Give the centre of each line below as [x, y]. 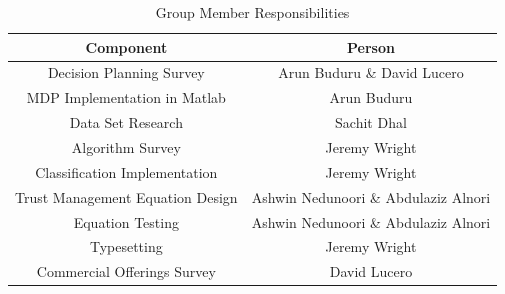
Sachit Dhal [371, 122]
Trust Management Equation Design [126, 196]
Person [370, 46]
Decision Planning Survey [126, 72]
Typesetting [126, 246]
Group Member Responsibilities [252, 12]
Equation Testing [126, 221]
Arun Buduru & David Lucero [371, 72]
